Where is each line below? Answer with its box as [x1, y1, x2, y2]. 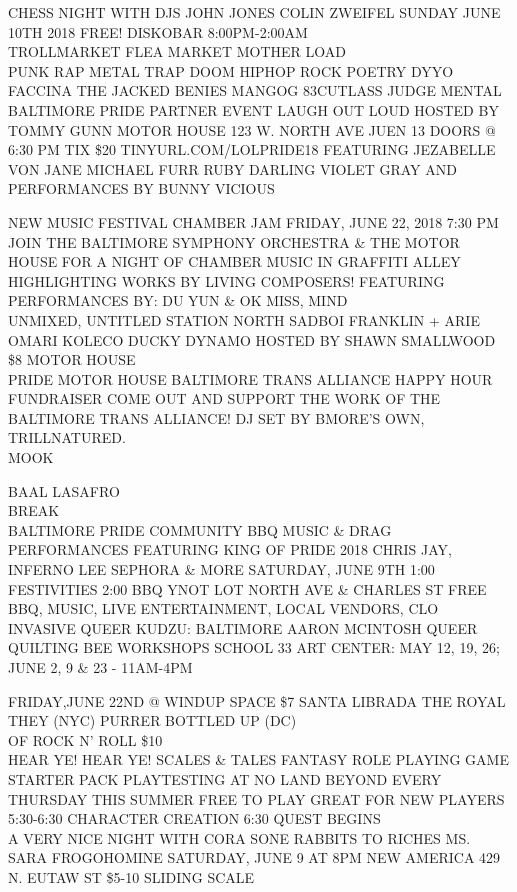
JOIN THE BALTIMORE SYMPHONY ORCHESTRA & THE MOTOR [8, 231, 460, 252]
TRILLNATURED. [8, 427, 126, 448]
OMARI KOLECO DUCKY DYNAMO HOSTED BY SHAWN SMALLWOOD [8, 329, 496, 350]
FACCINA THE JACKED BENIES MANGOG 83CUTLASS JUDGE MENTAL [8, 80, 502, 101]
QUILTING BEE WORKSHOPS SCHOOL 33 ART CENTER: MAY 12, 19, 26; [8, 637, 500, 658]
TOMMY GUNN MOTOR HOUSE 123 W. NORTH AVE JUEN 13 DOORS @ [8, 119, 496, 140]
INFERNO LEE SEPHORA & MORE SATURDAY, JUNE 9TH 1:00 [8, 559, 435, 580]
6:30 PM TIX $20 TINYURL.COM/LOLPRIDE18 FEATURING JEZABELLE [8, 139, 496, 160]
